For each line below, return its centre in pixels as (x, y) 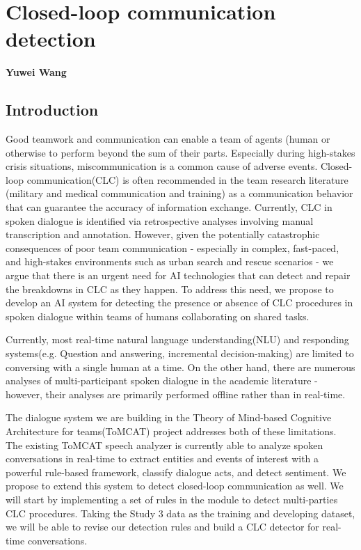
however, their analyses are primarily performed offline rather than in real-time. (176, 394)
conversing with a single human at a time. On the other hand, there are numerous (180, 367)
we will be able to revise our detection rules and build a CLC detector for (162, 527)
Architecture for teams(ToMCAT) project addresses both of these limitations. (171, 431)
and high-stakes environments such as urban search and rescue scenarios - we (170, 261)
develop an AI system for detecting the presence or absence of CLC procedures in (179, 302)
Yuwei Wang (36, 72)
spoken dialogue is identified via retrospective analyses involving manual (160, 220)
